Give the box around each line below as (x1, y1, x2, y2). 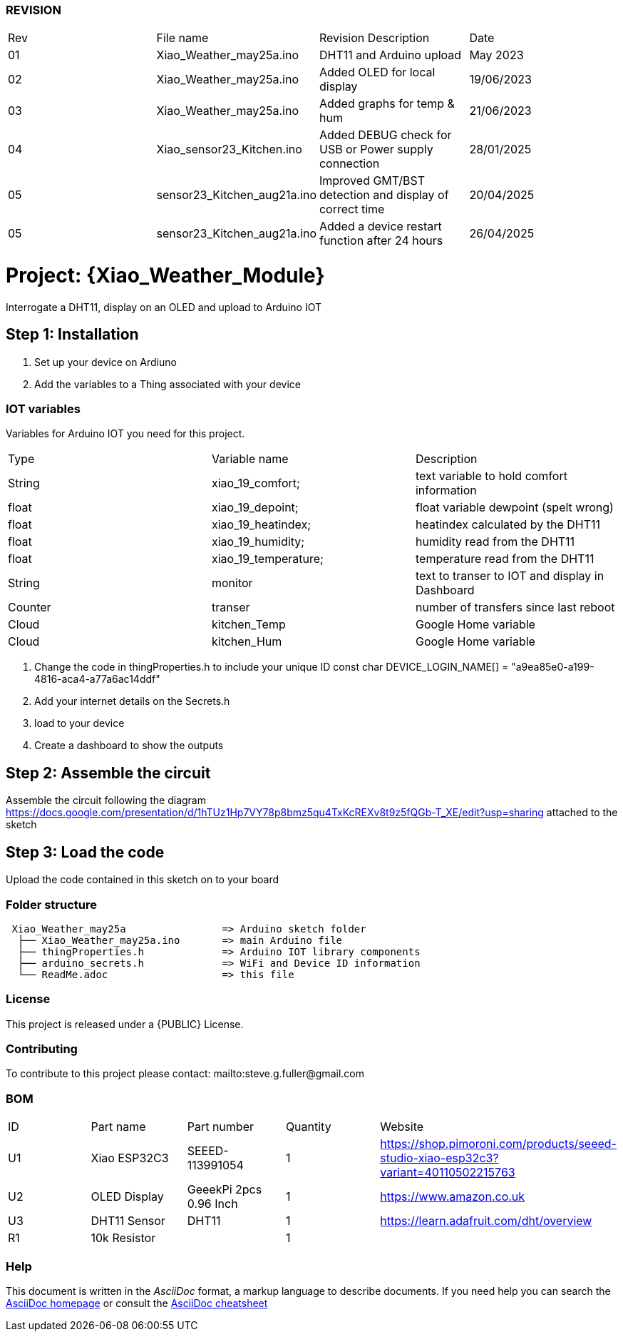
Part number (187, 1119, 254, 1134)
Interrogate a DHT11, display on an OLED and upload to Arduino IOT (6, 300, 321, 313)
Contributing (6, 1042, 78, 1057)
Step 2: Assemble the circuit (6, 763, 211, 782)
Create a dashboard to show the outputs (34, 739, 224, 752)
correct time (319, 202, 385, 217)
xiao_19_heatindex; (211, 517, 311, 532)
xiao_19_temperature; (211, 551, 324, 566)
